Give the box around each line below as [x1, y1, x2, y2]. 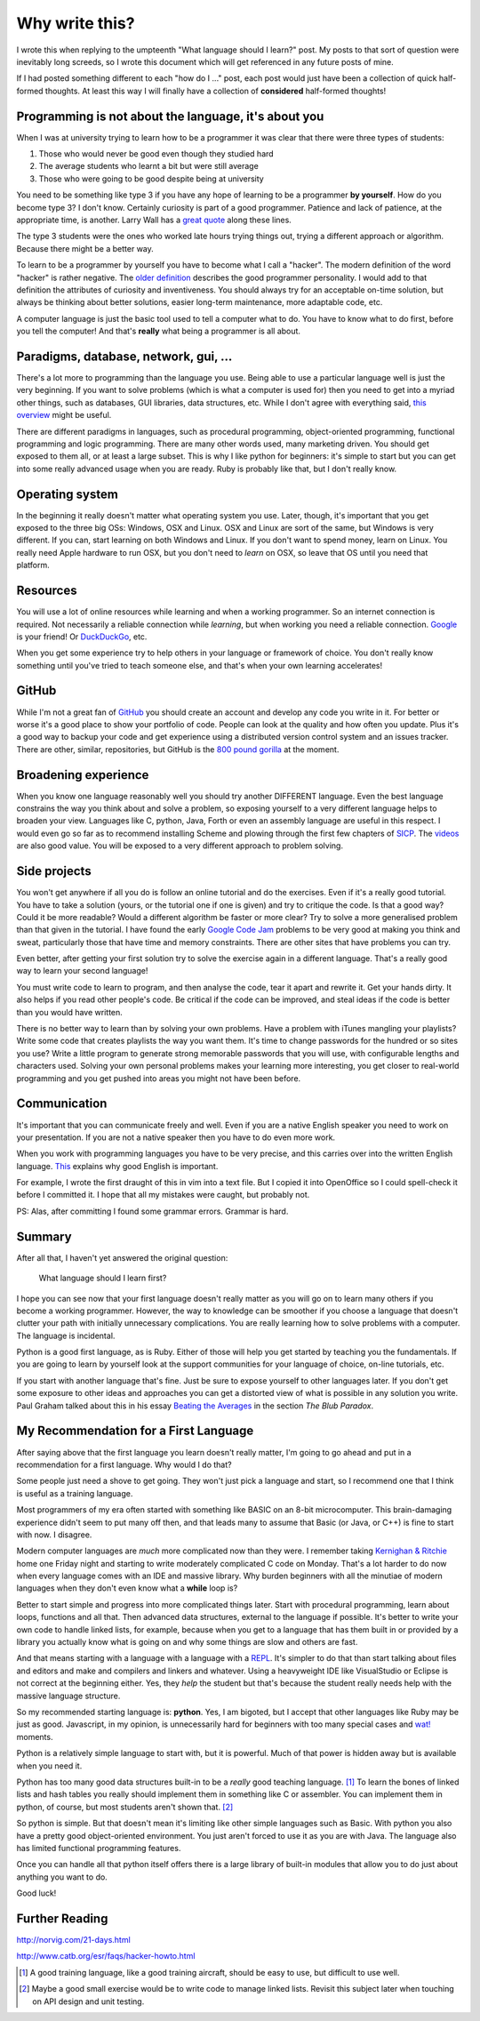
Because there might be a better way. [16, 243, 155, 253]
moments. [16, 1731, 53, 1742]
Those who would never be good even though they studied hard [38, 148, 275, 159]
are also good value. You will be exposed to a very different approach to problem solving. [16, 840, 344, 851]
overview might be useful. [16, 410, 112, 421]
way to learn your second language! [16, 966, 148, 976]
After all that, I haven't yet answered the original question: [16, 1252, 228, 1263]
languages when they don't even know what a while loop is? [16, 1583, 238, 1593]
